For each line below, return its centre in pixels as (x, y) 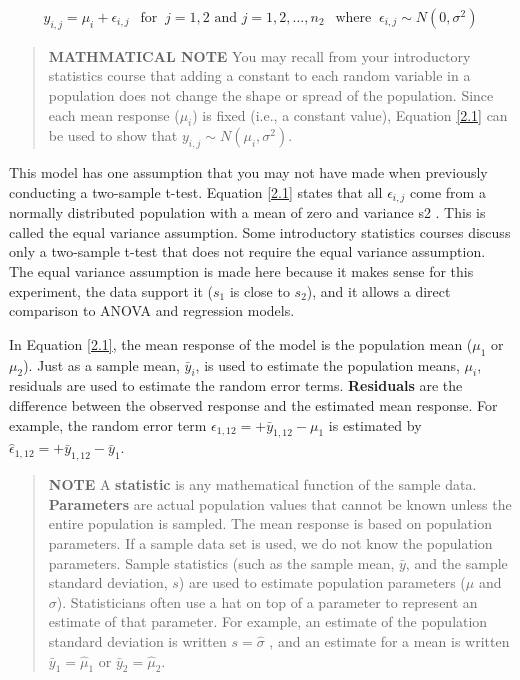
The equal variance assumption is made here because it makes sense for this (241, 271)
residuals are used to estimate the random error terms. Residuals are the (236, 385)
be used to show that (113, 135)
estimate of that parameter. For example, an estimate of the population (268, 621)
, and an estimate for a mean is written (389, 640)
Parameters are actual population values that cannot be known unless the (280, 503)
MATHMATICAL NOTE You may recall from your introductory (259, 55)
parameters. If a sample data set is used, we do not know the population (270, 542)
